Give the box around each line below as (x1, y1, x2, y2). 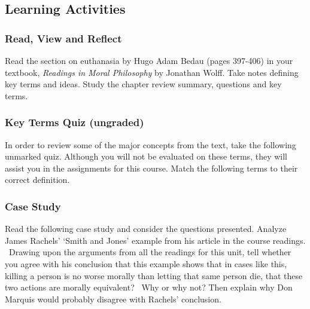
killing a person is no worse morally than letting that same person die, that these (5, 269, 303, 282)
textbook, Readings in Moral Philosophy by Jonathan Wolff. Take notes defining (5, 66, 299, 78)
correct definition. (5, 173, 70, 186)
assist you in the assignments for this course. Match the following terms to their (5, 161, 298, 174)
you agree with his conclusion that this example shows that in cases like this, (5, 257, 287, 270)
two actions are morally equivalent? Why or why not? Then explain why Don (5, 281, 293, 293)
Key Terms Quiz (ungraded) (5, 115, 144, 130)
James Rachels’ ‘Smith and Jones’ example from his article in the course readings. (5, 234, 306, 246)
